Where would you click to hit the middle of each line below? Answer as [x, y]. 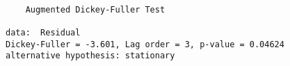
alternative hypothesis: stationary [90, 56]
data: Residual [43, 32]
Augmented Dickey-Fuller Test [95, 9]
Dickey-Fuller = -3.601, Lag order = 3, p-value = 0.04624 [145, 44]
